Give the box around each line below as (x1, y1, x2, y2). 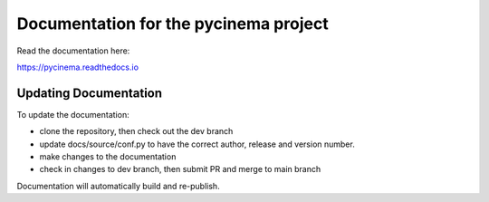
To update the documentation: (16, 109, 130, 120)
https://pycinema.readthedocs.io (16, 62, 139, 72)
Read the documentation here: (16, 45, 130, 56)
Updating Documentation (16, 85, 163, 101)
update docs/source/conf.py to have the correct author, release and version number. (39, 139, 355, 149)
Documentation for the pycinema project (16, 14, 330, 34)
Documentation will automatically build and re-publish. (16, 180, 221, 191)
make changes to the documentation (39, 151, 177, 162)
